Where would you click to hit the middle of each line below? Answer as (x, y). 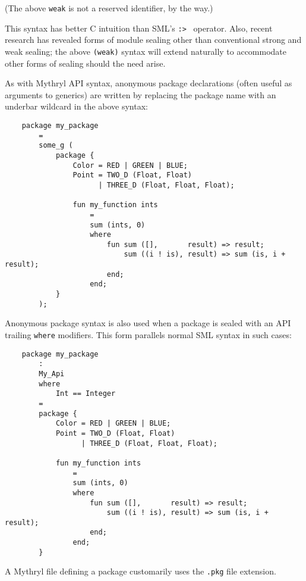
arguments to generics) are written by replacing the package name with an (141, 94)
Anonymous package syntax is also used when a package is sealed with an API (148, 323)
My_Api (52, 374)
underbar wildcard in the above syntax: (76, 106)
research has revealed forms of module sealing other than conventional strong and (153, 40)
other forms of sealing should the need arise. (85, 63)
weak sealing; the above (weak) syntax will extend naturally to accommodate (146, 51)
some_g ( (56, 146)
